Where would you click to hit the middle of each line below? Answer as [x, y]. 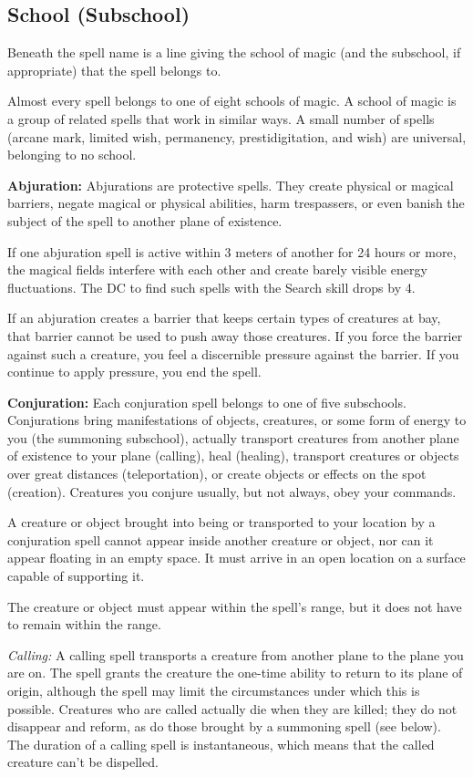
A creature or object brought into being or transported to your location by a [221, 522]
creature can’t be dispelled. [83, 762]
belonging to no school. [72, 155]
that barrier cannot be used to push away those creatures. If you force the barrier [235, 335]
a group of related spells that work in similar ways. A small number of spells [221, 118]
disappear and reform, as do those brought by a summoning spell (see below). [224, 726]
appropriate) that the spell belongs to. [114, 70]
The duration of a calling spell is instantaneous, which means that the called [221, 744]
